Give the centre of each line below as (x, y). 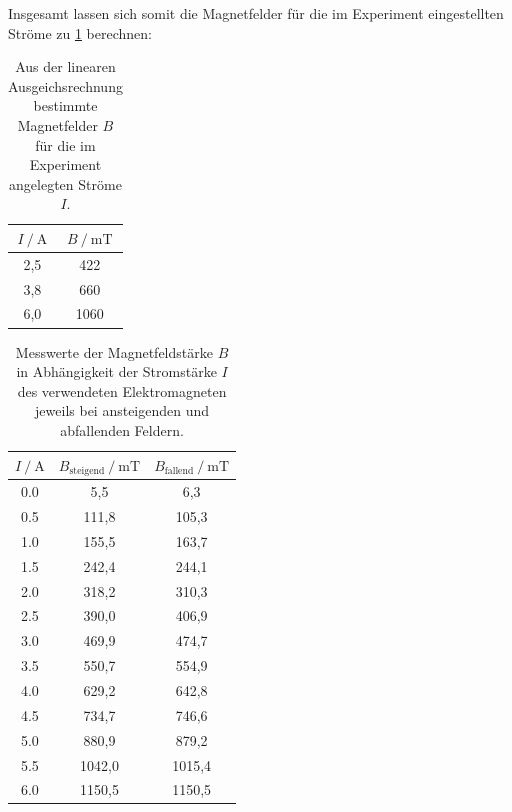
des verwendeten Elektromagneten (122, 390)
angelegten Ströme (65, 183)
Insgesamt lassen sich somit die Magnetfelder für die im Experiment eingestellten (256, 13)
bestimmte (65, 105)
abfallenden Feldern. (122, 429)
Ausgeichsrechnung (65, 85)
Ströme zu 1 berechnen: (80, 32)
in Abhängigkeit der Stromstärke (116, 371)
